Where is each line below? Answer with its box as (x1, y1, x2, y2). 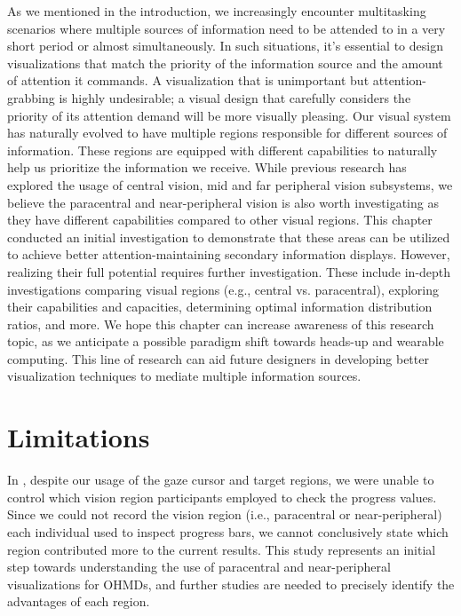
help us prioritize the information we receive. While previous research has (7, 158, 407, 177)
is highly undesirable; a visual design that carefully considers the (59, 88, 411, 107)
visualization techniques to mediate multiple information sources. (7, 367, 362, 385)
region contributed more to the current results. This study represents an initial (7, 540, 436, 558)
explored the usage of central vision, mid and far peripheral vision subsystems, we (7, 175, 453, 193)
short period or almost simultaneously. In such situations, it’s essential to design (7, 36, 443, 55)
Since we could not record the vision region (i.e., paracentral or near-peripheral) (7, 505, 442, 524)
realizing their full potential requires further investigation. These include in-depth (7, 262, 451, 280)
